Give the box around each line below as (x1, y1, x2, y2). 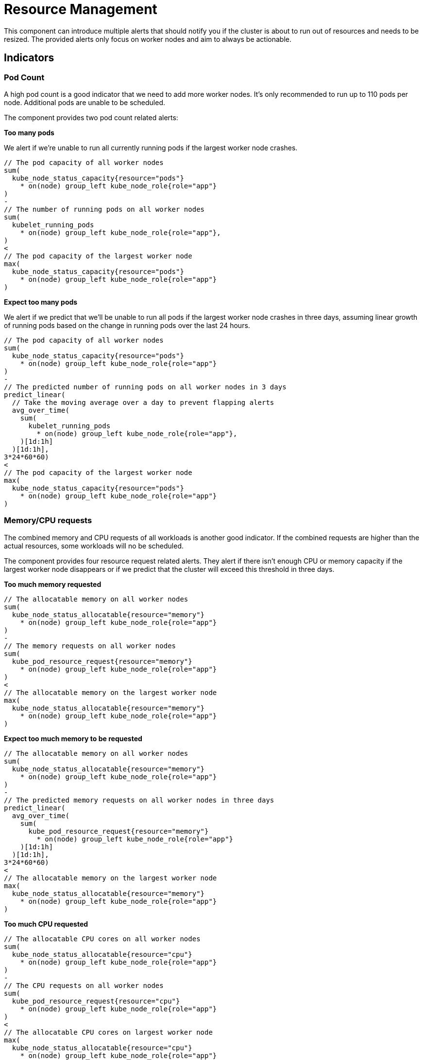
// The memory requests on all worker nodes (4, 641, 176, 650)
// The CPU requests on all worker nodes (4, 981, 164, 989)
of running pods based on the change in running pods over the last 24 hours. (4, 321, 250, 329)
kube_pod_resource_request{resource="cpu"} (12, 997, 180, 1005)
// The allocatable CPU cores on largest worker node (4, 1028, 213, 1036)
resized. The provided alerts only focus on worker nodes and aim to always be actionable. (4, 35, 292, 43)
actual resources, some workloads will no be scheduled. (4, 541, 184, 550)
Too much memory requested (4, 580, 102, 588)
